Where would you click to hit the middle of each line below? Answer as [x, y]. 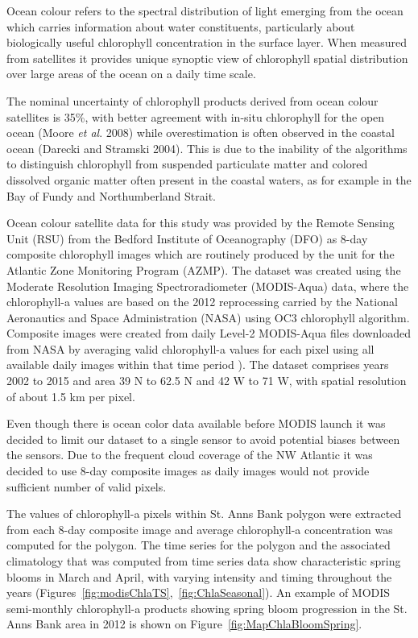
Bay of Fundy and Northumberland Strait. [111, 195]
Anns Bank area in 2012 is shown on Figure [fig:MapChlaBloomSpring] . [184, 624]
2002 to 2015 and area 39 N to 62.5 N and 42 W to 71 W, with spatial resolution [207, 381]
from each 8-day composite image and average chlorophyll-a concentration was [200, 529]
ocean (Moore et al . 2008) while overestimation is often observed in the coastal [201, 133]
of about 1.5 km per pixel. [71, 396]
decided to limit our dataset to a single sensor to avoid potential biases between [203, 439]
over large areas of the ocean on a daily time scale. [131, 74]
